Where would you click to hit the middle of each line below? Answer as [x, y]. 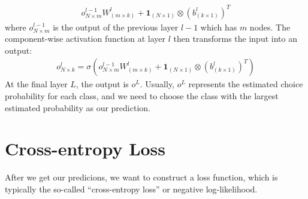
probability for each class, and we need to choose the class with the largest [142, 95]
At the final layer [36, 84]
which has [219, 27]
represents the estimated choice [246, 84]
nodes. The [270, 27]
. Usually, [157, 84]
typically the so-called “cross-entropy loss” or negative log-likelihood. [131, 189]
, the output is [102, 84]
